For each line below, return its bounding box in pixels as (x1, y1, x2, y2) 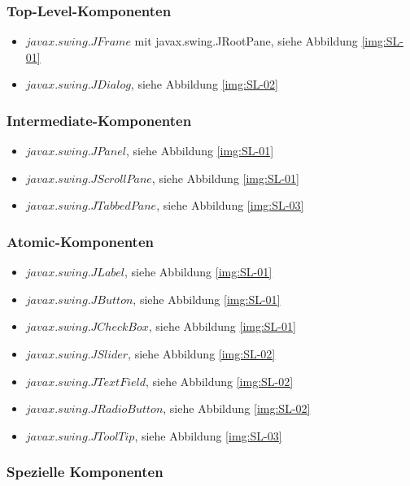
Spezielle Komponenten (7, 462, 164, 482)
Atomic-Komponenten (7, 231, 154, 251)
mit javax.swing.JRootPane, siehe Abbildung (134, 33, 358, 50)
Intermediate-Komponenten (7, 110, 192, 130)
